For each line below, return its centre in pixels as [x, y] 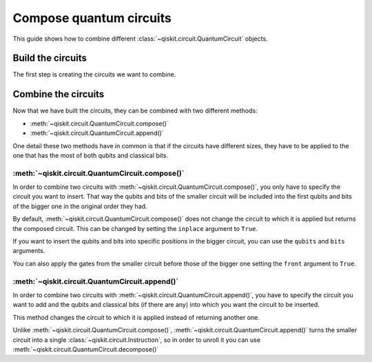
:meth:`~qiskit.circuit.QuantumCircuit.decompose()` [86, 349]
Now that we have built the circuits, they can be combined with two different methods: [135, 111]
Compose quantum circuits [92, 18]
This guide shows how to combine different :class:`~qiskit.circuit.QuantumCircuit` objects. [140, 39]
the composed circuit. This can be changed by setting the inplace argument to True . [135, 228]
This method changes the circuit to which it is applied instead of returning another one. [136, 317]
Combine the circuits [59, 94]
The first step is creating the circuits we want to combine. [94, 74]
